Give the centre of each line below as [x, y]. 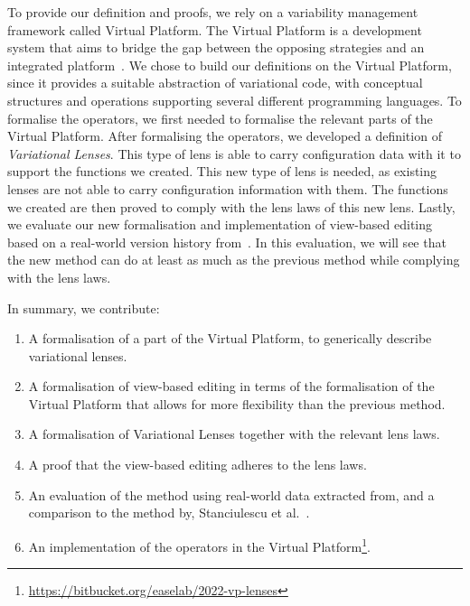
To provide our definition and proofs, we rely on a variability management [213, 12]
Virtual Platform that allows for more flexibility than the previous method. [237, 403]
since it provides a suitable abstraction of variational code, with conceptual [215, 83]
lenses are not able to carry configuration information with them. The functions [228, 188]
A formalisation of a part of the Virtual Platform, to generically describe [230, 338]
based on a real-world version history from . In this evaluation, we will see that [227, 242]
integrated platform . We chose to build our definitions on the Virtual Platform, [230, 65]
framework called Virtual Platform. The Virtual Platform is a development [215, 29]
